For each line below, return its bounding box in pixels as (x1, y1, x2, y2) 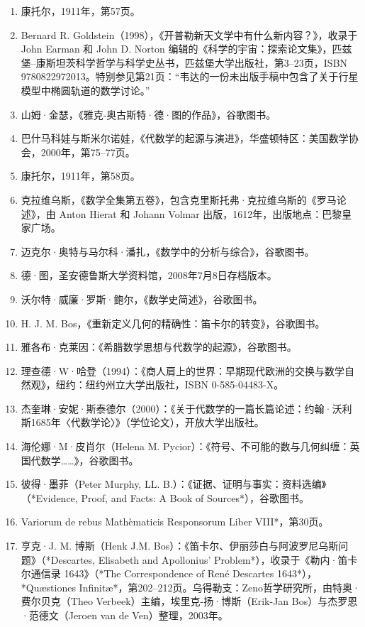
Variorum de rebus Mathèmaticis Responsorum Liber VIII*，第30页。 (21, 514, 329, 529)
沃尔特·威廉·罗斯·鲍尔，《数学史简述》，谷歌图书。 (21, 291, 263, 306)
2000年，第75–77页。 (40, 144, 135, 159)
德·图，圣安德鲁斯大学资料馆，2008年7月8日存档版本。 (21, 268, 277, 283)
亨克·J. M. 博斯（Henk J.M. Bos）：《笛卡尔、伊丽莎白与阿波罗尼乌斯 (21, 538, 339, 553)
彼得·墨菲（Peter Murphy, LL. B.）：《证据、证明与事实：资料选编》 (21, 476, 327, 491)
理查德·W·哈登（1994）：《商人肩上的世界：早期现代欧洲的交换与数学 (21, 363, 344, 378)
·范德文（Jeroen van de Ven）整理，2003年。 (21, 608, 228, 622)
